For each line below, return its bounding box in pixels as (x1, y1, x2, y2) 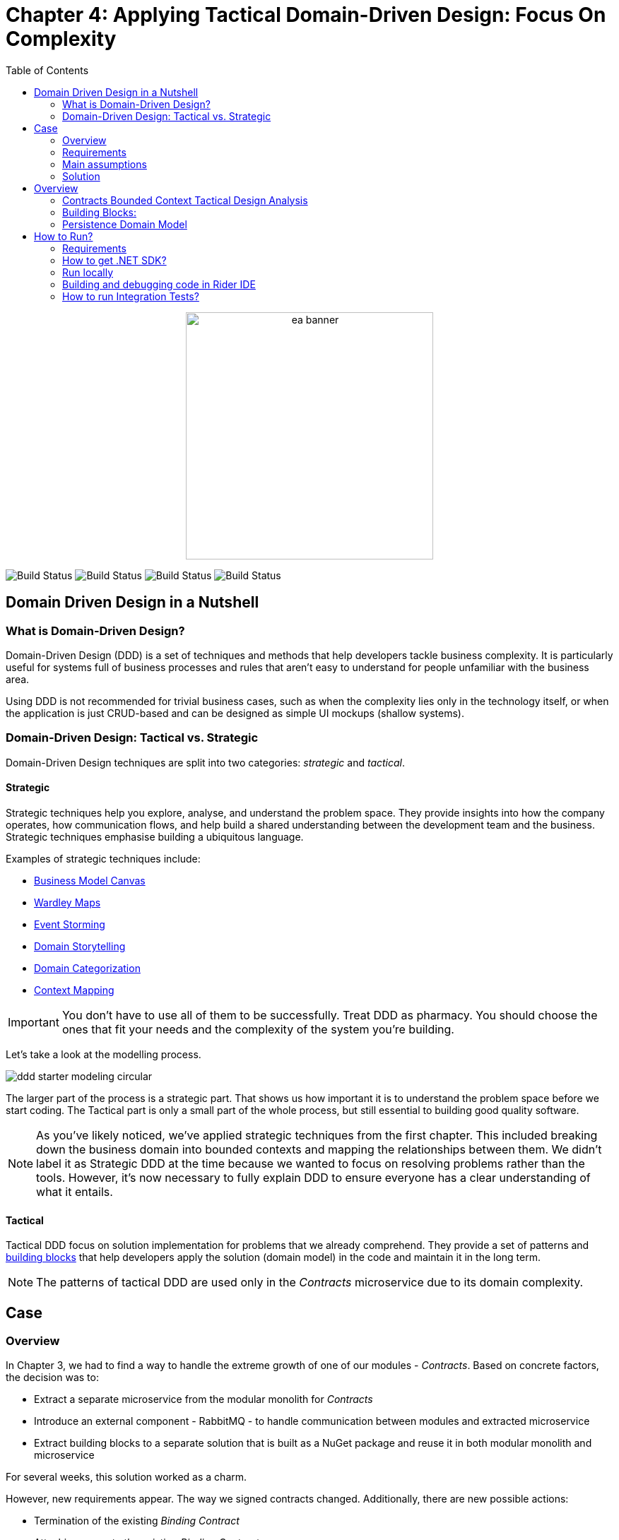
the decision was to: (6, 1371, 99, 1384)
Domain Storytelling (34, 940, 126, 952)
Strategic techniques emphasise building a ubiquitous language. (6, 830, 304, 843)
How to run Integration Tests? (62, 290, 199, 302)
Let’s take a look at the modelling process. (6, 1048, 201, 1060)
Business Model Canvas (34, 874, 146, 887)
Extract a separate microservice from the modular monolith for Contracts (34, 1393, 373, 1406)
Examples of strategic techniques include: (6, 852, 201, 865)
